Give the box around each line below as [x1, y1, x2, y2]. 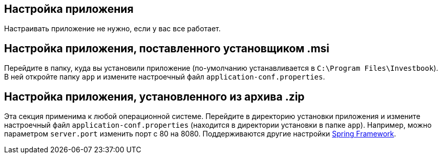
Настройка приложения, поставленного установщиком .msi [4, 42, 330, 55]
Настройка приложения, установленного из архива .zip [4, 90, 305, 103]
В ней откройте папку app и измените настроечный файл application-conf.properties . [4, 72, 325, 82]
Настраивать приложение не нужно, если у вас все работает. [4, 24, 221, 33]
